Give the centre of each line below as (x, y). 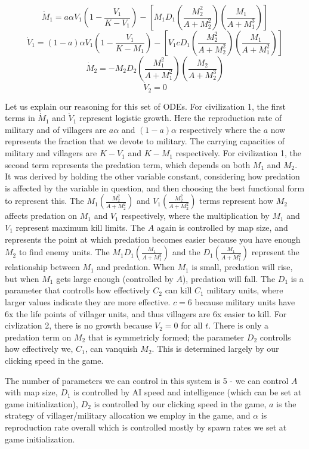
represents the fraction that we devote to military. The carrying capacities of (145, 141)
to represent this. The (44, 201)
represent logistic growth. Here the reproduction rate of (181, 118)
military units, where (245, 290)
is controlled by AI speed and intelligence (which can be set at (188, 392)
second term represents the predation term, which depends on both (128, 164)
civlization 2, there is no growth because (78, 325)
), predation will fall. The (229, 278)
